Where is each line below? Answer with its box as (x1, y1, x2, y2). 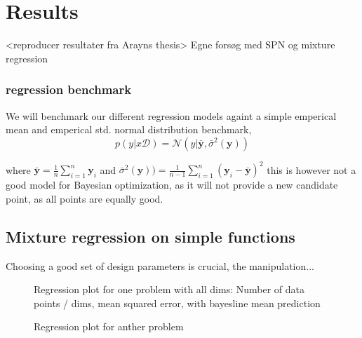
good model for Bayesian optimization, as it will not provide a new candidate (6, 177, 338, 192)
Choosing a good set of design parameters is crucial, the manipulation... (6, 258, 314, 273)
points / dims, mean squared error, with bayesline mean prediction (34, 295, 321, 310)
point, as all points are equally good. (6, 191, 163, 205)
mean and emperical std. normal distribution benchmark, (6, 122, 252, 137)
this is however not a (267, 162, 356, 177)
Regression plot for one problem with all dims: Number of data (34, 282, 304, 297)
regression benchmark (6, 81, 132, 98)
